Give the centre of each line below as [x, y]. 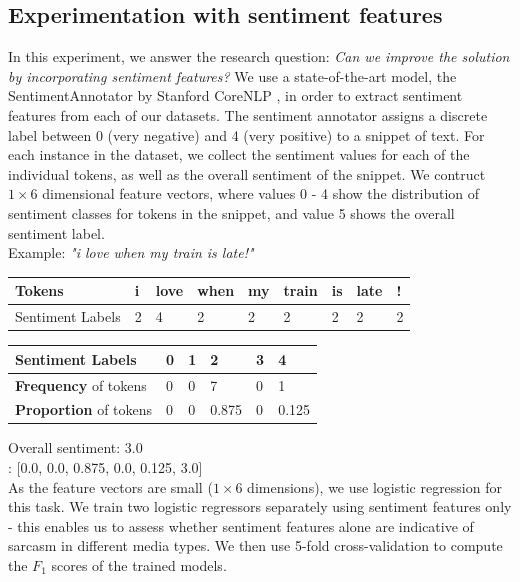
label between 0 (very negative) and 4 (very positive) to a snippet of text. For [246, 134]
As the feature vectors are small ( [110, 486]
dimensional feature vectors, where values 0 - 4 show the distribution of [261, 193]
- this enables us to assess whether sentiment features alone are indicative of [241, 525]
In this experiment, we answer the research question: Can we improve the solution [259, 56]
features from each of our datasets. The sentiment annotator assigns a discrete [248, 114]
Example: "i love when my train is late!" [131, 252]
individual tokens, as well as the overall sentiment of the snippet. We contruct [247, 173]
